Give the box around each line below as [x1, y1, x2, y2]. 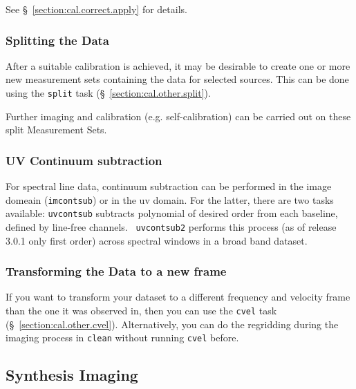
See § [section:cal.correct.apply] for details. [6, 2, 187, 16]
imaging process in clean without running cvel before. [6, 330, 239, 345]
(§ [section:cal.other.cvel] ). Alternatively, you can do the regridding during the [6, 316, 339, 331]
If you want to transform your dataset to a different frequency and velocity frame [6, 290, 350, 304]
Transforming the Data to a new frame [6, 263, 227, 280]
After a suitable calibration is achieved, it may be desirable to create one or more [6, 58, 350, 73]
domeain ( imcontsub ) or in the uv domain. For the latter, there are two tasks [6, 192, 334, 207]
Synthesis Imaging [6, 364, 138, 386]
